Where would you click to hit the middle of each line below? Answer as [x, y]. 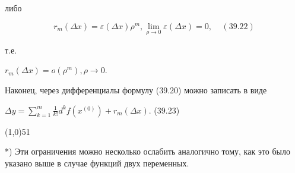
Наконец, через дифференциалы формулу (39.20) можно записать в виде [136, 90]
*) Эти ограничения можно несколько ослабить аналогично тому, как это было [148, 151]
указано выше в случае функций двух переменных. [97, 163]
